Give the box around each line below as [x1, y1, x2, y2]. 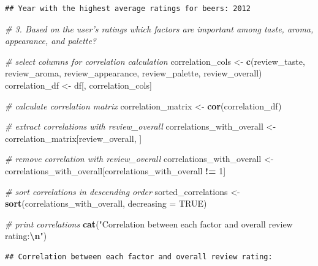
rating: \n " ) [5, 229, 47, 242]
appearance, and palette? [5, 34, 97, 47]
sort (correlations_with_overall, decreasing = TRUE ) [5, 197, 207, 210]
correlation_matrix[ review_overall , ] [5, 131, 142, 144]
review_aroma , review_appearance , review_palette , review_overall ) [5, 67, 262, 79]
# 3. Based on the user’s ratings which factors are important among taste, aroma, [5, 22, 314, 35]
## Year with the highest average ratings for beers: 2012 [5, 4, 251, 13]
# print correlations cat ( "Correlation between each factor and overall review [5, 217, 293, 230]
